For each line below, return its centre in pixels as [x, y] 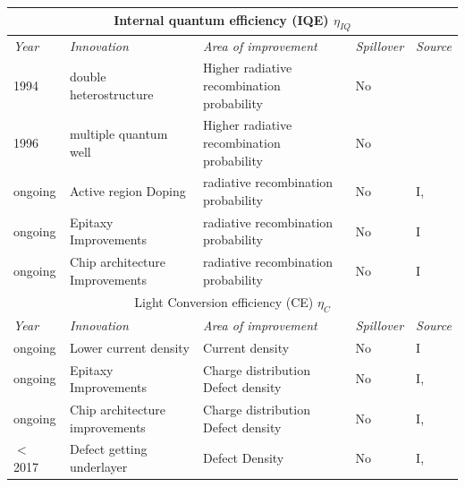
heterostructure [112, 94]
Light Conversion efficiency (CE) [224, 301]
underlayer [99, 466]
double [88, 77]
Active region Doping [128, 191]
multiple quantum [119, 134]
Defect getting [109, 449]
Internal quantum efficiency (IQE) [221, 19]
